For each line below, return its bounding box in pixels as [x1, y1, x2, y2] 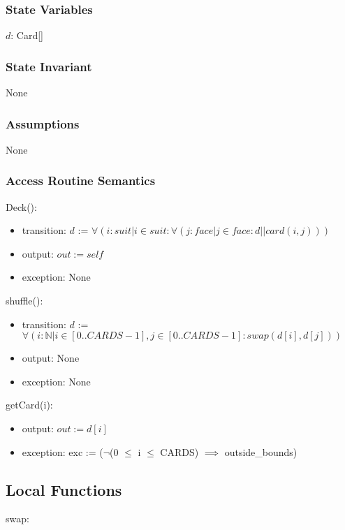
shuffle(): [6, 293, 43, 308]
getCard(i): [6, 397, 53, 412]
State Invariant [6, 57, 92, 75]
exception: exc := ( [22, 444, 103, 459]
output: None [22, 351, 80, 365]
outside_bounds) [224, 444, 298, 459]
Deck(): [6, 199, 37, 214]
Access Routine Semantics [6, 172, 156, 189]
